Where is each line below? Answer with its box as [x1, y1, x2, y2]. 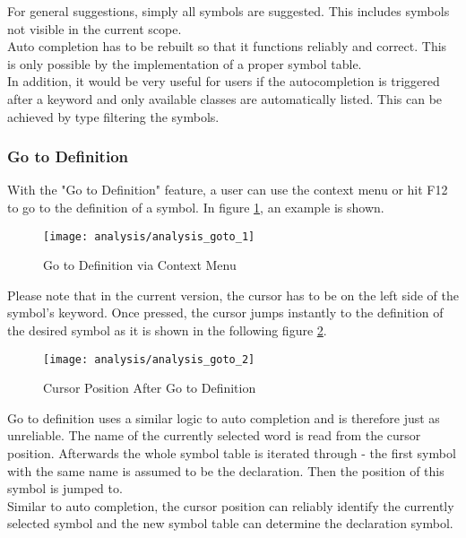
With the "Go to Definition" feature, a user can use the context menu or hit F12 [7, 180, 448, 199]
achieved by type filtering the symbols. [7, 107, 220, 126]
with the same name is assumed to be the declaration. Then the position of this [7, 461, 444, 480]
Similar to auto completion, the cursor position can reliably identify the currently [7, 496, 454, 515]
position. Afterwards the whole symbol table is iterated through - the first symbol [7, 444, 456, 463]
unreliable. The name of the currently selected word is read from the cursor [7, 426, 421, 445]
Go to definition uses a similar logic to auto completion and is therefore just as [7, 408, 440, 427]
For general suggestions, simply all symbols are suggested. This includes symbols [7, 2, 450, 20]
